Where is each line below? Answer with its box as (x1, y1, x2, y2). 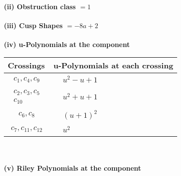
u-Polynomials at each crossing (53, 59, 173, 71)
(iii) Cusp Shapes (4, 20, 63, 31)
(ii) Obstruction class (4, 1, 76, 11)
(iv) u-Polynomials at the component (4, 39, 130, 49)
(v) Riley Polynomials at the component (4, 163, 141, 173)
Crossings (8, 59, 45, 71)
